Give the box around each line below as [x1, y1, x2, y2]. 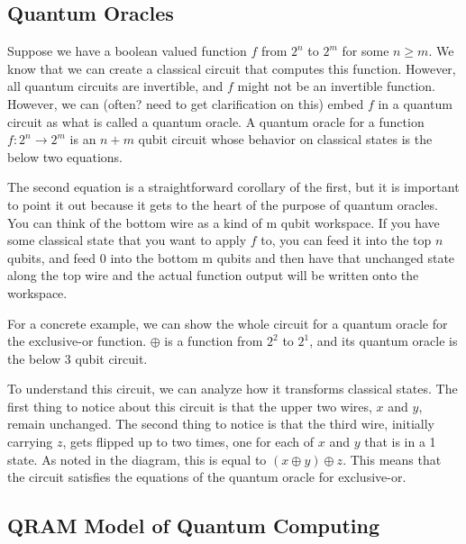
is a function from [164, 331, 263, 350]
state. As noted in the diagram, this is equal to [7, 449, 267, 468]
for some [342, 41, 389, 60]
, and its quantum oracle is [309, 331, 458, 350]
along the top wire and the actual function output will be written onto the [7, 266, 419, 285]
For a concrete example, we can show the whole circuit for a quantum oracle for [7, 313, 448, 332]
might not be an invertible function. [237, 77, 436, 95]
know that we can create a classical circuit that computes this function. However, [7, 59, 456, 77]
